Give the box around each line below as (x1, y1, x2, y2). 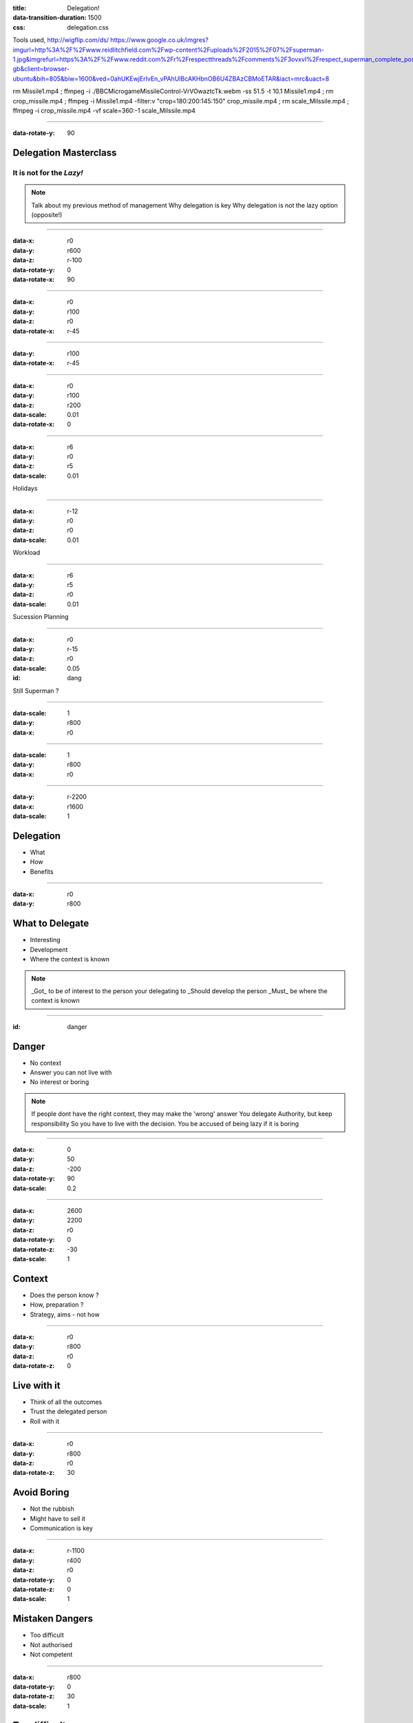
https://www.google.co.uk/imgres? (110, 36, 209, 44)
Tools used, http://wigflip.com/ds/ (12, 36, 109, 44)
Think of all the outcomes (30, 1398, 103, 1406)
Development (30, 945, 68, 954)
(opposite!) (31, 211, 63, 219)
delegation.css (67, 23, 109, 31)
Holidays (12, 485, 38, 493)
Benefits (30, 867, 54, 875)
